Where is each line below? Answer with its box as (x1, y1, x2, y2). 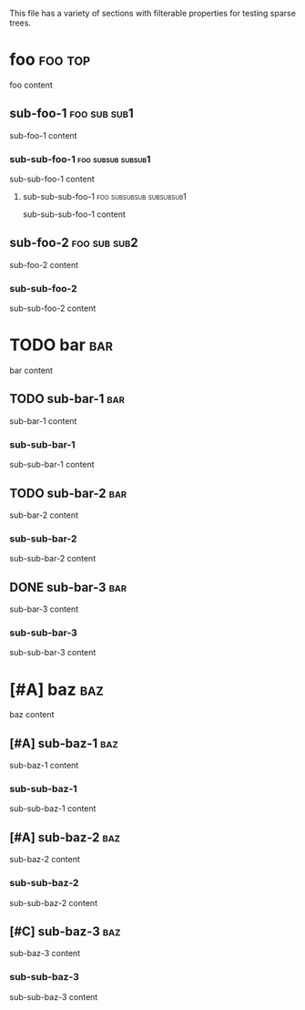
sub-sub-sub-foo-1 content (22, 209, 126, 220)
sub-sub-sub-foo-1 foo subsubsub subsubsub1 (22, 191, 187, 202)
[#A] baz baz (9, 679, 105, 700)
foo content (9, 79, 53, 90)
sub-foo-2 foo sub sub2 (9, 235, 138, 251)
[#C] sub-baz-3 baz (9, 923, 121, 939)
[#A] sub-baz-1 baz (9, 736, 118, 751)
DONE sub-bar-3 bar (9, 579, 127, 595)
